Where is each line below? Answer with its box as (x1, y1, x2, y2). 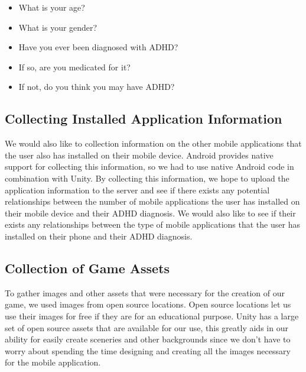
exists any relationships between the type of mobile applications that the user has (5, 218, 300, 231)
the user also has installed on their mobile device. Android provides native (5, 148, 274, 161)
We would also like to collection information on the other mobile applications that (5, 137, 302, 150)
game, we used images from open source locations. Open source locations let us (5, 298, 291, 310)
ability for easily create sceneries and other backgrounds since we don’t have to (5, 333, 291, 345)
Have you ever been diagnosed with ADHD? (18, 41, 178, 53)
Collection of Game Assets (5, 258, 170, 277)
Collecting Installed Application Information (5, 109, 282, 128)
